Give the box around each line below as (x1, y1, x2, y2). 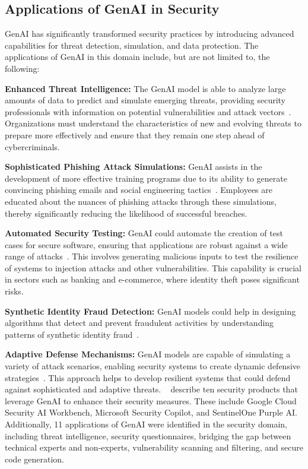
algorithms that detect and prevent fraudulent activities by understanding (5, 316, 274, 329)
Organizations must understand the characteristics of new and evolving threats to (5, 117, 301, 129)
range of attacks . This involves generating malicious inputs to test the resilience (5, 250, 299, 262)
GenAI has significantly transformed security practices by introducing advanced (5, 27, 294, 40)
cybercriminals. (5, 140, 60, 153)
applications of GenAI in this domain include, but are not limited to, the (5, 50, 270, 63)
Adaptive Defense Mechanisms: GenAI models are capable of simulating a (5, 348, 291, 360)
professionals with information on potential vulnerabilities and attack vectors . (5, 105, 291, 118)
